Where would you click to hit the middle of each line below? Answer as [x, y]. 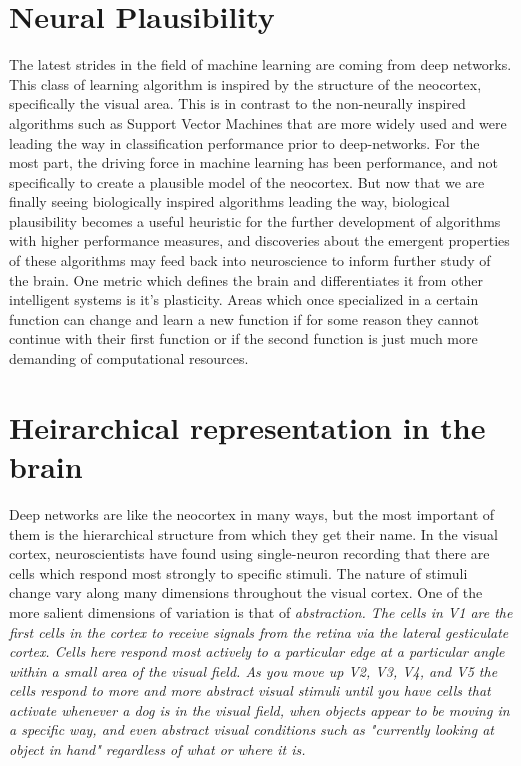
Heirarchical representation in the [247, 426]
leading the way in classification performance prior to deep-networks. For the [244, 142]
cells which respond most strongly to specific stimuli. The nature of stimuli [238, 572]
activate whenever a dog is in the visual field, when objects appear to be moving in [259, 709]
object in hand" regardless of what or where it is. [157, 749]
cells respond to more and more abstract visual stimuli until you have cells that [250, 690]
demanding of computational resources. [129, 358]
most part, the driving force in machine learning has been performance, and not [253, 162]
